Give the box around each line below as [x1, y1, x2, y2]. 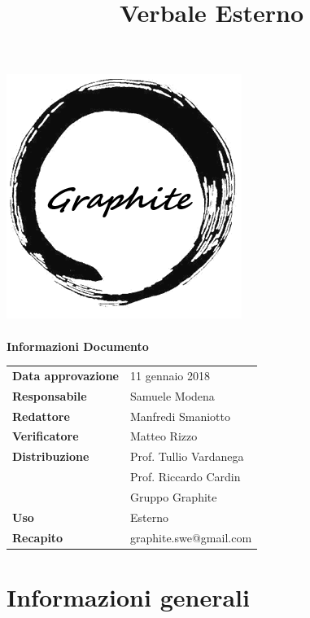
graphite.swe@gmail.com [130, 528, 252, 546]
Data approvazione [12, 366, 119, 384]
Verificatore [12, 427, 79, 445]
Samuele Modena [130, 387, 215, 404]
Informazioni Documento [7, 337, 149, 354]
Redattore [12, 407, 70, 424]
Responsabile [12, 387, 87, 404]
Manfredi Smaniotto [130, 407, 230, 424]
